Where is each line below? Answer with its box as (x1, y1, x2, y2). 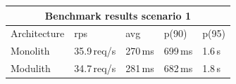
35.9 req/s (74, 43, 116, 58)
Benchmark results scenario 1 (44, 8, 192, 22)
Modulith (11, 61, 51, 76)
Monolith (11, 43, 50, 58)
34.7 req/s (74, 61, 116, 76)
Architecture (11, 26, 65, 41)
